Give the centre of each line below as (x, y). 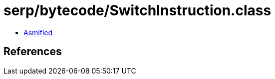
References (33, 52)
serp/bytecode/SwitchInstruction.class (137, 10)
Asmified (38, 32)
